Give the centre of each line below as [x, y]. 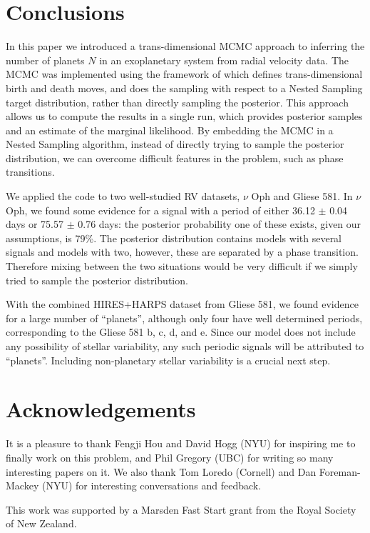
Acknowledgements [101, 409]
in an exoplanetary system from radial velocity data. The [224, 60]
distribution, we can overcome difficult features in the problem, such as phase [175, 158]
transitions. [30, 172]
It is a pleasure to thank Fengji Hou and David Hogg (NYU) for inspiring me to [181, 443]
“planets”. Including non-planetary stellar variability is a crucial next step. [168, 360]
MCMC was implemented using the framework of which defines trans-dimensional [184, 74]
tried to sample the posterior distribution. [97, 280]
